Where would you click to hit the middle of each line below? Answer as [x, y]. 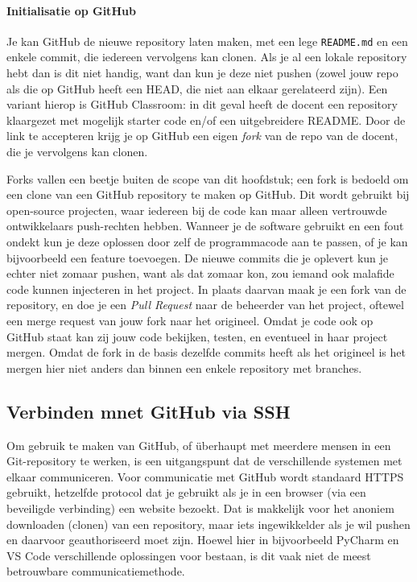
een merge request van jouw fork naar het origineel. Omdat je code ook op [190, 320]
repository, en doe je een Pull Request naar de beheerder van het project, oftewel [205, 305]
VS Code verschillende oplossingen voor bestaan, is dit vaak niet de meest [189, 555]
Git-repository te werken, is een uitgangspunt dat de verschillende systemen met [204, 461]
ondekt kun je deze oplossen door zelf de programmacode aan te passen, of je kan [207, 241]
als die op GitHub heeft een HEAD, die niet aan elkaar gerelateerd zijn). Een [197, 88]
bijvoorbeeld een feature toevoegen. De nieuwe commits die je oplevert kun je [198, 257]
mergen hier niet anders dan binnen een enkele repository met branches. [184, 367]
